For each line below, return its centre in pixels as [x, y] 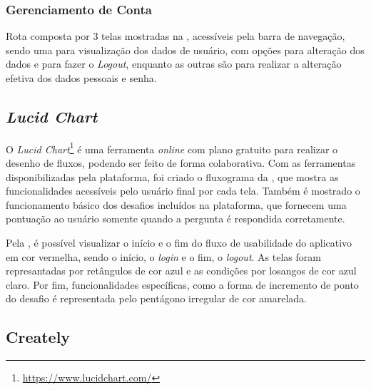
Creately [38, 337]
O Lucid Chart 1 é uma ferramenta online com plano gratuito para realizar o [172, 148]
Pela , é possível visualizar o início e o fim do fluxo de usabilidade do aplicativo [179, 243]
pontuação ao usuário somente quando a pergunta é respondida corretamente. [176, 219]
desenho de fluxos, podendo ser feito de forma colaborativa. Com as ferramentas [181, 163]
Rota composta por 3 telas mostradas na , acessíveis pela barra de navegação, [176, 36]
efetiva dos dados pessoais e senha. [81, 78]
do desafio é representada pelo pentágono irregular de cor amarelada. [156, 298]
